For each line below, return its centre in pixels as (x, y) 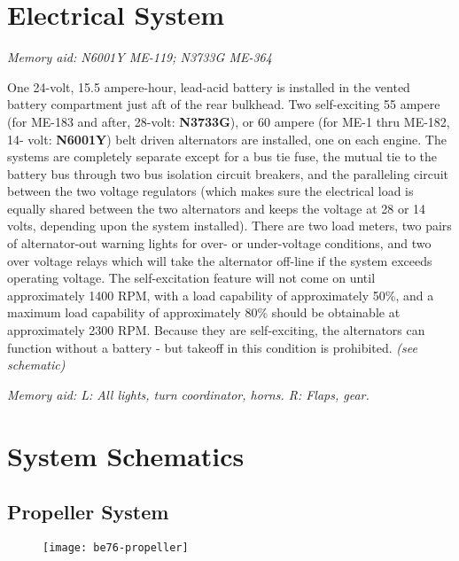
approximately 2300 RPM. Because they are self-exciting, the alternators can (216, 330)
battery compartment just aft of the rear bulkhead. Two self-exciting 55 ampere (224, 104)
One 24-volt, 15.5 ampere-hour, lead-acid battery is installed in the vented (209, 86)
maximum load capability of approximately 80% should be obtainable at (204, 312)
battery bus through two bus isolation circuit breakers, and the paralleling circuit (228, 173)
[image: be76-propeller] (116, 547)
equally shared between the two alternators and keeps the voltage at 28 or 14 (217, 208)
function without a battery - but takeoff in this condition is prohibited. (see (212, 347)
